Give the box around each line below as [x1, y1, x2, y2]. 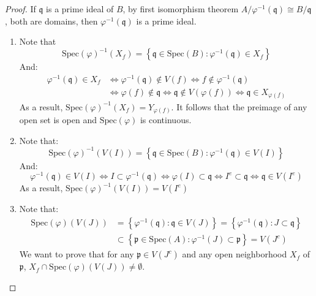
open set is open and [19, 113, 97, 126]
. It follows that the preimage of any [171, 100, 307, 113]
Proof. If [5, 2, 36, 15]
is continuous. [140, 113, 192, 126]
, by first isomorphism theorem [122, 2, 239, 15]
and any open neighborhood [182, 248, 287, 260]
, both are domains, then [5, 14, 98, 27]
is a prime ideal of [46, 2, 114, 15]
